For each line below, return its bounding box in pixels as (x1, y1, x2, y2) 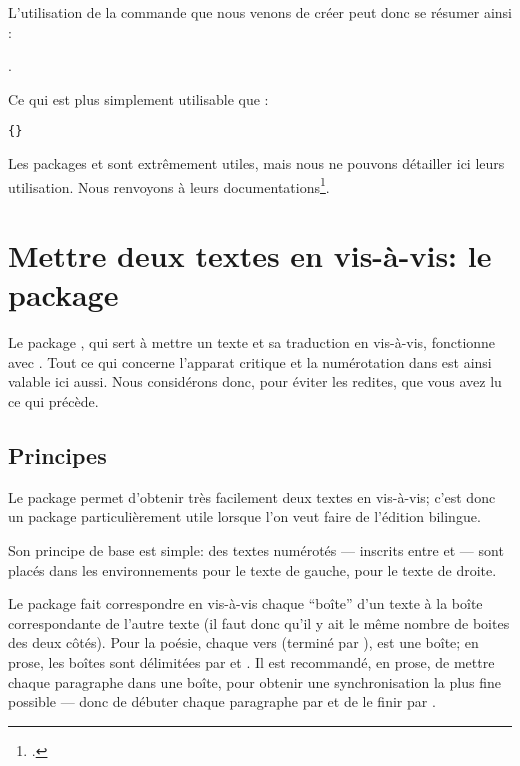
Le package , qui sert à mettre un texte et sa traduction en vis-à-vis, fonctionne (8, 332, 496, 353)
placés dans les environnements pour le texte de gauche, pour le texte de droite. (8, 559, 497, 580)
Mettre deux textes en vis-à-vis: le (8, 235, 492, 276)
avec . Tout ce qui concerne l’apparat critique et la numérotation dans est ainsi (8, 351, 492, 372)
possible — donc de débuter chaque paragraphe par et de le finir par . (8, 691, 436, 712)
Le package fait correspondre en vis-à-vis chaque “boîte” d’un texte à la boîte (8, 593, 483, 614)
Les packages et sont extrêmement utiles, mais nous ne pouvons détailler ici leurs (8, 153, 505, 174)
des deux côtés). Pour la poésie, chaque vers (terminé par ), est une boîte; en (8, 632, 479, 653)
